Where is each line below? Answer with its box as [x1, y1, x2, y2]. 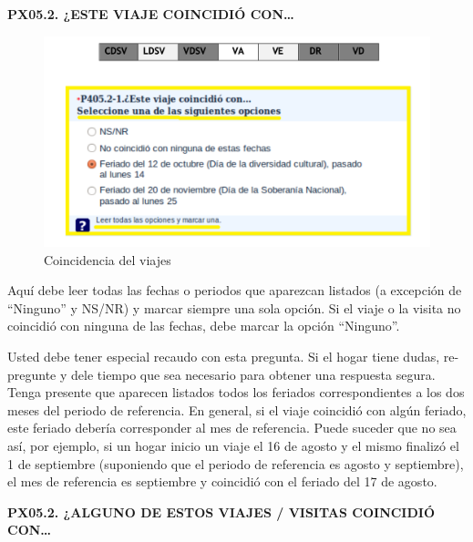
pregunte [7, 364, 57, 383]
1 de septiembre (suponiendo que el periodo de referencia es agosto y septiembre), [7, 454, 464, 473]
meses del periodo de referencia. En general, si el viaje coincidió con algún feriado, [7, 400, 467, 419]
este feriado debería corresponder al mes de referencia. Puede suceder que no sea [7, 418, 457, 437]
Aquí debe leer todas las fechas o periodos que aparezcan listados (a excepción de [7, 281, 462, 300]
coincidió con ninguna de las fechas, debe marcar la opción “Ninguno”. [7, 316, 400, 335]
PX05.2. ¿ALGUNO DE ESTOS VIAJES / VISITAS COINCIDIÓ [7, 502, 436, 521]
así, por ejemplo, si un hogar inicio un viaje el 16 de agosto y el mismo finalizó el [7, 435, 459, 455]
